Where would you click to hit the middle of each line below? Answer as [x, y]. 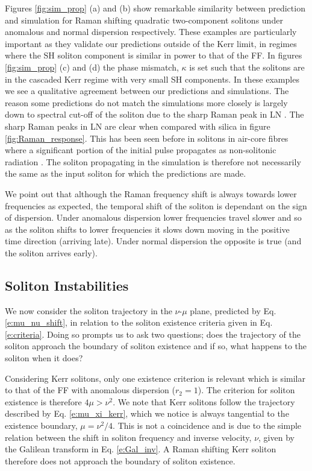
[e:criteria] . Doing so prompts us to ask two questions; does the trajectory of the [153, 334]
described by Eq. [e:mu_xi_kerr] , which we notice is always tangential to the [147, 413]
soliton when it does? [44, 358]
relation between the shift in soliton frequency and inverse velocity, [128, 437]
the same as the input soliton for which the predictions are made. [126, 173]
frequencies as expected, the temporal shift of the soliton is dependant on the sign [156, 205]
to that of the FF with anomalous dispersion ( [90, 390]
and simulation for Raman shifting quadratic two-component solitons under [144, 20]
